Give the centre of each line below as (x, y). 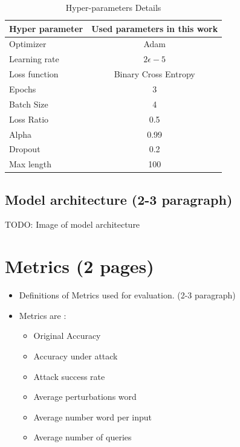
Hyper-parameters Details (113, 7)
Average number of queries (83, 437)
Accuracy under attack (76, 355)
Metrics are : (43, 315)
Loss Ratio (29, 119)
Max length (31, 164)
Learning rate (34, 59)
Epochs (23, 88)
